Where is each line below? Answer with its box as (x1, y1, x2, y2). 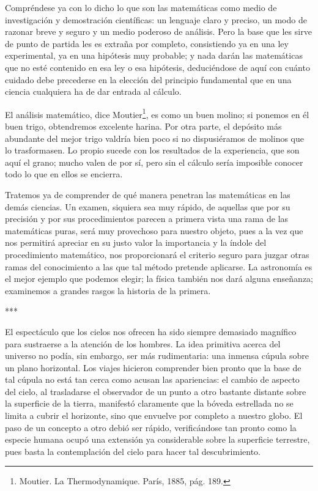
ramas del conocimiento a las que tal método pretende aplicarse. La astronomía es (5, 260, 312, 273)
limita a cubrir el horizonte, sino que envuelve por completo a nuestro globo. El (5, 409, 303, 422)
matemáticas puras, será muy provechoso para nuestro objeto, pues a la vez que (5, 224, 303, 237)
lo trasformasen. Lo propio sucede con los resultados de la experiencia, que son (5, 144, 300, 157)
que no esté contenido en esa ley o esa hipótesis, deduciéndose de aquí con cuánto (5, 61, 310, 73)
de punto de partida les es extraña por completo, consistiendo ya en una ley (5, 37, 289, 50)
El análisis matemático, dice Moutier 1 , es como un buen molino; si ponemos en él (5, 106, 309, 120)
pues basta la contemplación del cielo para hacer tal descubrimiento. (5, 445, 261, 457)
